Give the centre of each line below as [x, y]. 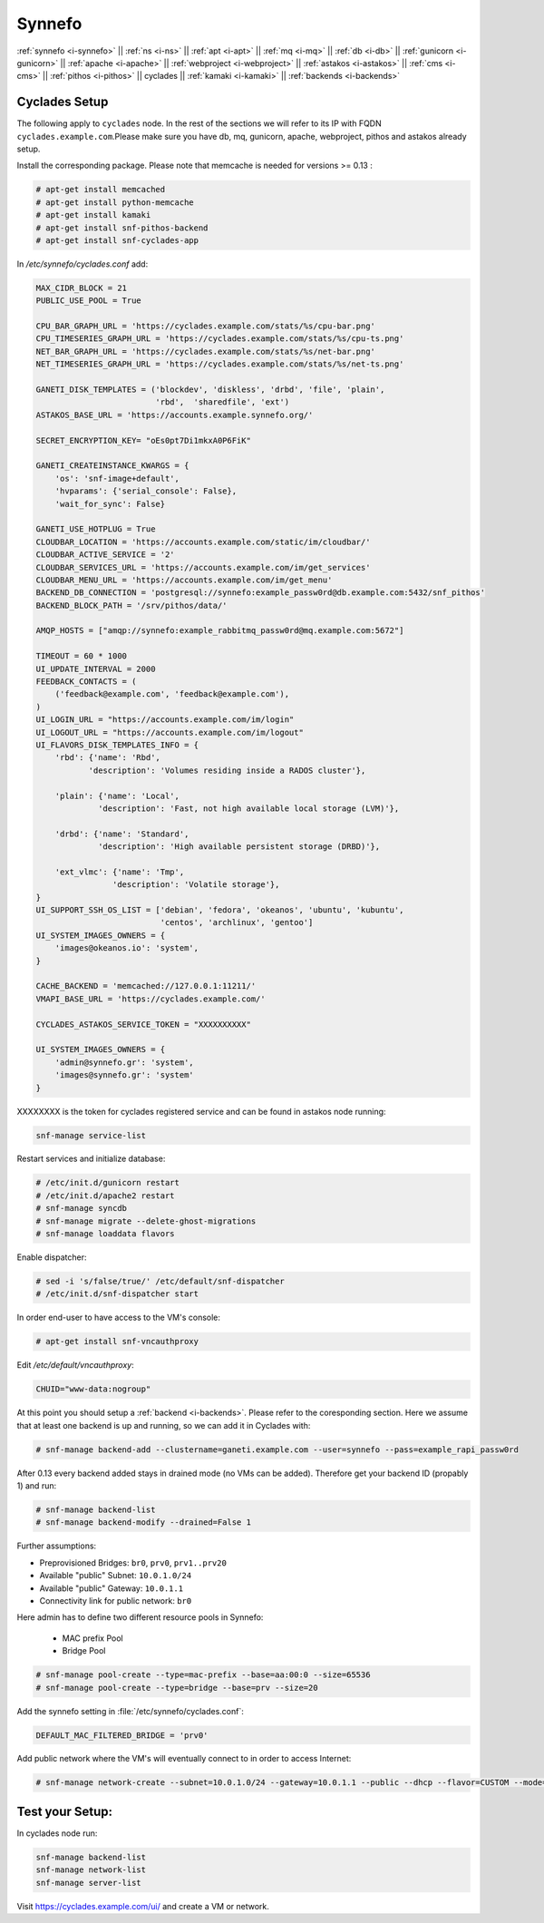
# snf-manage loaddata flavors [106, 1234]
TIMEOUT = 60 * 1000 [81, 656]
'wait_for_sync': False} [110, 504]
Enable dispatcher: [52, 1257]
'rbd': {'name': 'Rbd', [107, 758]
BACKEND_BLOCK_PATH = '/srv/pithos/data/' [131, 605]
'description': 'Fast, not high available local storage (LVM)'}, [249, 808]
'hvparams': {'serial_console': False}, [146, 491]
